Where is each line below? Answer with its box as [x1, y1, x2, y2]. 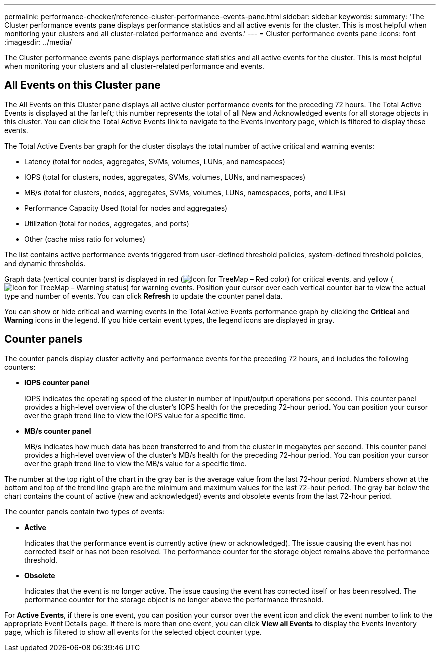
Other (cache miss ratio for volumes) [24, 234, 146, 243]
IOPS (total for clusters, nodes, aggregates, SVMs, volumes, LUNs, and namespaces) [24, 172, 306, 181]
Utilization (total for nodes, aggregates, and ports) [24, 219, 189, 228]
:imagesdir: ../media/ [4, 38, 72, 46]
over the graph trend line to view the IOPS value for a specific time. [24, 411, 246, 420]
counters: [4, 362, 36, 371]
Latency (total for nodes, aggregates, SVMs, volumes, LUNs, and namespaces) [24, 157, 285, 166]
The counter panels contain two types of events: [4, 507, 165, 516]
